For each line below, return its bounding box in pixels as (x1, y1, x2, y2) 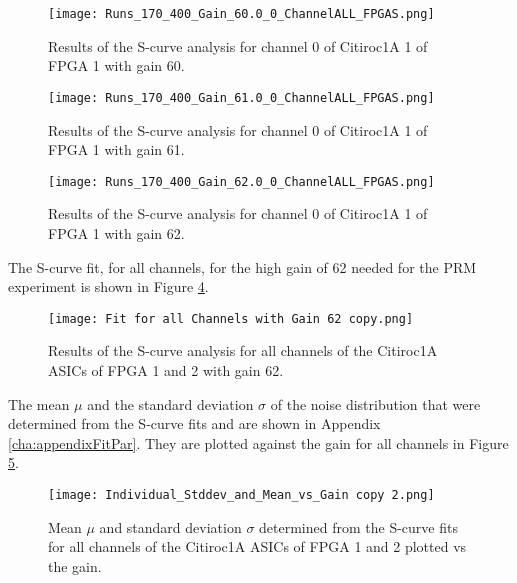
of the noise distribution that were (270, 393, 481, 414)
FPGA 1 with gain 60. (48, 55, 185, 76)
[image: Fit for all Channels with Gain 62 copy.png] (48, 311, 414, 326)
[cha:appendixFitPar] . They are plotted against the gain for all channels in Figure (8, 432, 509, 453)
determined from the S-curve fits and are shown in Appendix (8, 413, 381, 434)
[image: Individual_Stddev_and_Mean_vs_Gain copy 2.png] (48, 487, 435, 502)
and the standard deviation (87, 393, 254, 414)
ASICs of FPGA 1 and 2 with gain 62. (48, 359, 284, 380)
